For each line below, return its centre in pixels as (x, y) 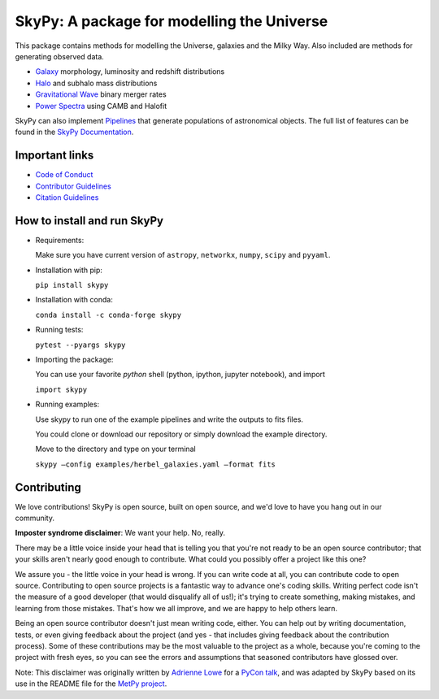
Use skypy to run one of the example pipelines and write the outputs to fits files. (170, 419)
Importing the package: (74, 359)
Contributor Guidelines (73, 186)
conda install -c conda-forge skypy (109, 315)
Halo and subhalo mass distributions (96, 83)
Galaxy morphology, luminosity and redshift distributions (130, 72)
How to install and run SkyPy (89, 221)
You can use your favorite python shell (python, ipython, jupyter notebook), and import (180, 375)
